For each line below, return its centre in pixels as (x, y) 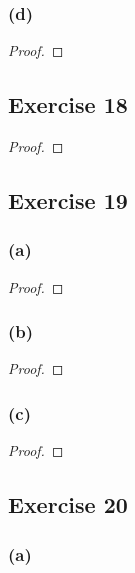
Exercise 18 (68, 104)
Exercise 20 (68, 504)
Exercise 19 (68, 200)
